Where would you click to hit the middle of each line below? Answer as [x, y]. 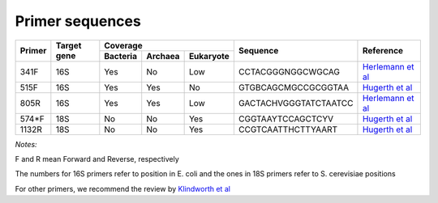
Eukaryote [209, 56]
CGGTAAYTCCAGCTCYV [286, 119]
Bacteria [121, 56]
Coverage [123, 45]
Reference [383, 51]
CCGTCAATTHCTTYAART [288, 129]
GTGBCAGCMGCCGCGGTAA [294, 87]
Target [69, 46]
